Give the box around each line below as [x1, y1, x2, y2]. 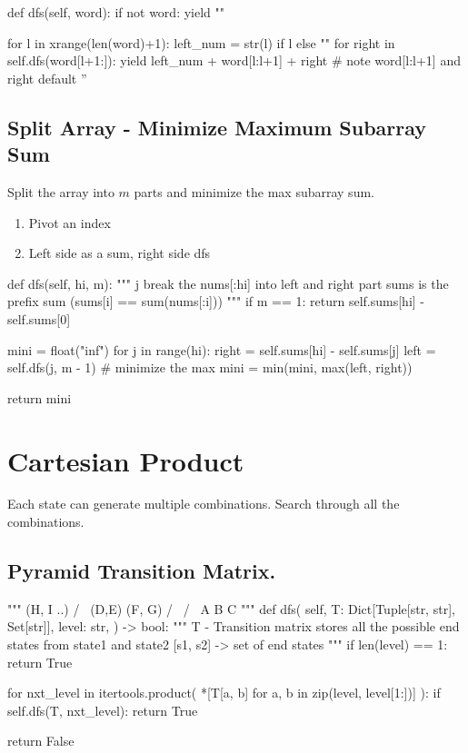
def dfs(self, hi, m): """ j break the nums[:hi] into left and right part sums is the [7, 273, 449, 292]
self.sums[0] [7, 309, 71, 328]
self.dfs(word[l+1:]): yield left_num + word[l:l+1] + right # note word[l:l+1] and [7, 51, 461, 70]
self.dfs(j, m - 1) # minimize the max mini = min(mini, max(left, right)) [7, 358, 413, 377]
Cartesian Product [7, 441, 244, 479]
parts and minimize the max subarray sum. [134, 182, 374, 201]
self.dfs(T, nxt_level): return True [7, 700, 198, 719]
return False [7, 731, 75, 750]
